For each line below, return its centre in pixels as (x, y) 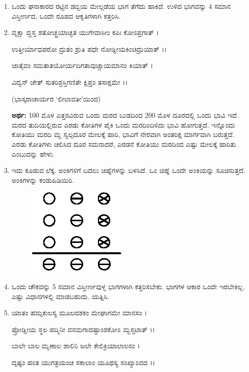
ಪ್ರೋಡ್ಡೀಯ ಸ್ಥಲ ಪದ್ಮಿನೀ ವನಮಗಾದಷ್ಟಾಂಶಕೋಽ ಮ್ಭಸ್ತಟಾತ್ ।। (83, 329)
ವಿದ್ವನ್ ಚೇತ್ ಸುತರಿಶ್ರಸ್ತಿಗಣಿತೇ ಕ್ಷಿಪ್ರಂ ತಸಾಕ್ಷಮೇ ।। (70, 82)
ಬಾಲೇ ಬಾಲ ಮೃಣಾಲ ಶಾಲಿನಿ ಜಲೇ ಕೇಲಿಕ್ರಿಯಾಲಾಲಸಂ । (76, 346)
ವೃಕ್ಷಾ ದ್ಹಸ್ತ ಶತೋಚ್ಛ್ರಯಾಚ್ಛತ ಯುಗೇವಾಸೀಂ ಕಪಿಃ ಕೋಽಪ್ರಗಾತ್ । (85, 32)
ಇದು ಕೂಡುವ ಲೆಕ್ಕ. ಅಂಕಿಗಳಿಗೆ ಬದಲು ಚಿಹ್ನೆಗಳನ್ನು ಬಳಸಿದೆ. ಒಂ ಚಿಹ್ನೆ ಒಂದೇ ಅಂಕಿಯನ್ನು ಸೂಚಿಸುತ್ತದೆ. (128, 170)
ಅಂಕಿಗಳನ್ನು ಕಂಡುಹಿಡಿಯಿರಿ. (43, 180)
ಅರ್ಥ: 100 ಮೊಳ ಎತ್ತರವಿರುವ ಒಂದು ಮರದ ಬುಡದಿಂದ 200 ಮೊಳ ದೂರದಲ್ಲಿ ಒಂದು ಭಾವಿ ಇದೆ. (125, 115)
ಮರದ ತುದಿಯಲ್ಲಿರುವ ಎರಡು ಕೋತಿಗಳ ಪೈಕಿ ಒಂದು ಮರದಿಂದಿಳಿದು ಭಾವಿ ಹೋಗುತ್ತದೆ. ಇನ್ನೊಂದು (123, 124)
